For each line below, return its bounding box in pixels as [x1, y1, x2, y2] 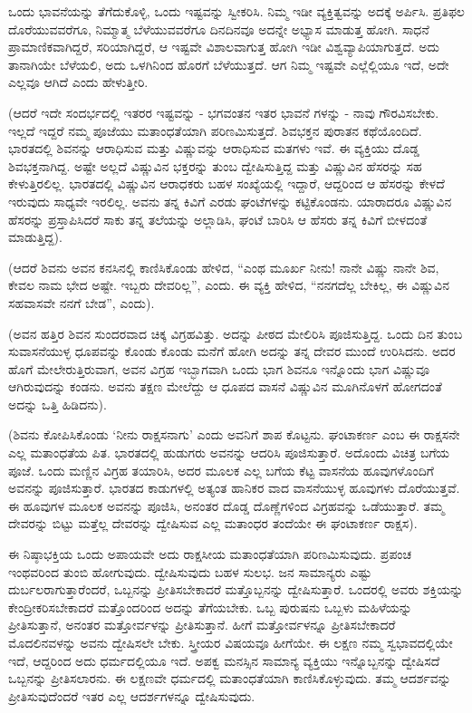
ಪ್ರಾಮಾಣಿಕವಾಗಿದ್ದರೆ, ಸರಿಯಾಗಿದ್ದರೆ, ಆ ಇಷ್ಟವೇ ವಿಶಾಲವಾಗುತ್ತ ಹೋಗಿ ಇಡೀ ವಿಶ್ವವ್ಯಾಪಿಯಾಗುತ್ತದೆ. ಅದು [8, 37, 440, 56]
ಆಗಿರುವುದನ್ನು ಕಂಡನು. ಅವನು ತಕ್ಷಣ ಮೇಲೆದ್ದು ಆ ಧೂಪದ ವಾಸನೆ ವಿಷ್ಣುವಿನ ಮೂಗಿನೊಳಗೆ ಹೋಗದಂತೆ [8, 377, 442, 396]
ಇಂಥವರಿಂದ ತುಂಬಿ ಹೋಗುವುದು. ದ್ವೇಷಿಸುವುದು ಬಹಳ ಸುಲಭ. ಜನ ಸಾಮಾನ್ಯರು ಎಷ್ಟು [8, 562, 372, 581]
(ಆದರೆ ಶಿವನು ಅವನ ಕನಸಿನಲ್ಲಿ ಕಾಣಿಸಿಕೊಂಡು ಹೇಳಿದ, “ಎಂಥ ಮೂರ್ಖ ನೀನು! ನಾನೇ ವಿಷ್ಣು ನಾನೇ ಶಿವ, [8, 257, 439, 276]
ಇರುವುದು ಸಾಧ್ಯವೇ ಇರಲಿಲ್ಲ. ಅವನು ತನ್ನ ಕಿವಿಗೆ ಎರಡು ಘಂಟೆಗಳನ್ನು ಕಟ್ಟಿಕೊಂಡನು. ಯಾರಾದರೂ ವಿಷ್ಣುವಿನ [8, 191, 452, 210]
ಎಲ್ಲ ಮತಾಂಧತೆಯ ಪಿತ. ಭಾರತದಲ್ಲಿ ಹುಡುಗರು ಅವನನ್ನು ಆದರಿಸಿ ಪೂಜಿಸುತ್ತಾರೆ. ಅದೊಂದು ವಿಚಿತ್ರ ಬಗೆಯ [8, 443, 450, 462]
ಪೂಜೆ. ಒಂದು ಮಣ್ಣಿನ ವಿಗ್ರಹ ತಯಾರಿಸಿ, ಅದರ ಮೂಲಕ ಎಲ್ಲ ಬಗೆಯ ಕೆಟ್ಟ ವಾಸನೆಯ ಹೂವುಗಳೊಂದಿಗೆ [8, 460, 434, 479]
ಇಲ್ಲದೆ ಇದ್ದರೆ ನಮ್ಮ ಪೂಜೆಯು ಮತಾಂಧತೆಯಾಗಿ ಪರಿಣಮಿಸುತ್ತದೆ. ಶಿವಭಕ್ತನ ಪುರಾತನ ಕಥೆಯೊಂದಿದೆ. [8, 120, 422, 140]
